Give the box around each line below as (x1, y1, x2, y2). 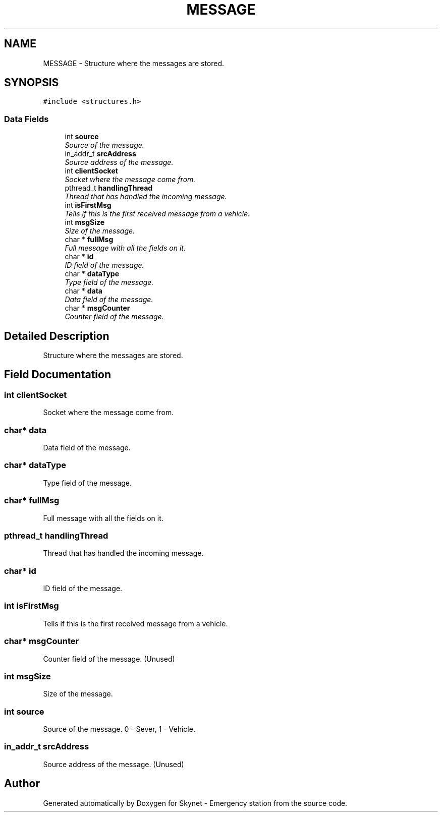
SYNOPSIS (4, 76, 59, 89)
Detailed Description (4, 329, 109, 342)
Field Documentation (4, 368, 111, 381)
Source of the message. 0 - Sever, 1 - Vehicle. (43, 725, 195, 733)
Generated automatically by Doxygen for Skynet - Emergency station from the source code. (43, 798, 348, 807)
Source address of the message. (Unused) (43, 760, 184, 769)
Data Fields (4, 113, 49, 124)
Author (4, 777, 40, 790)
